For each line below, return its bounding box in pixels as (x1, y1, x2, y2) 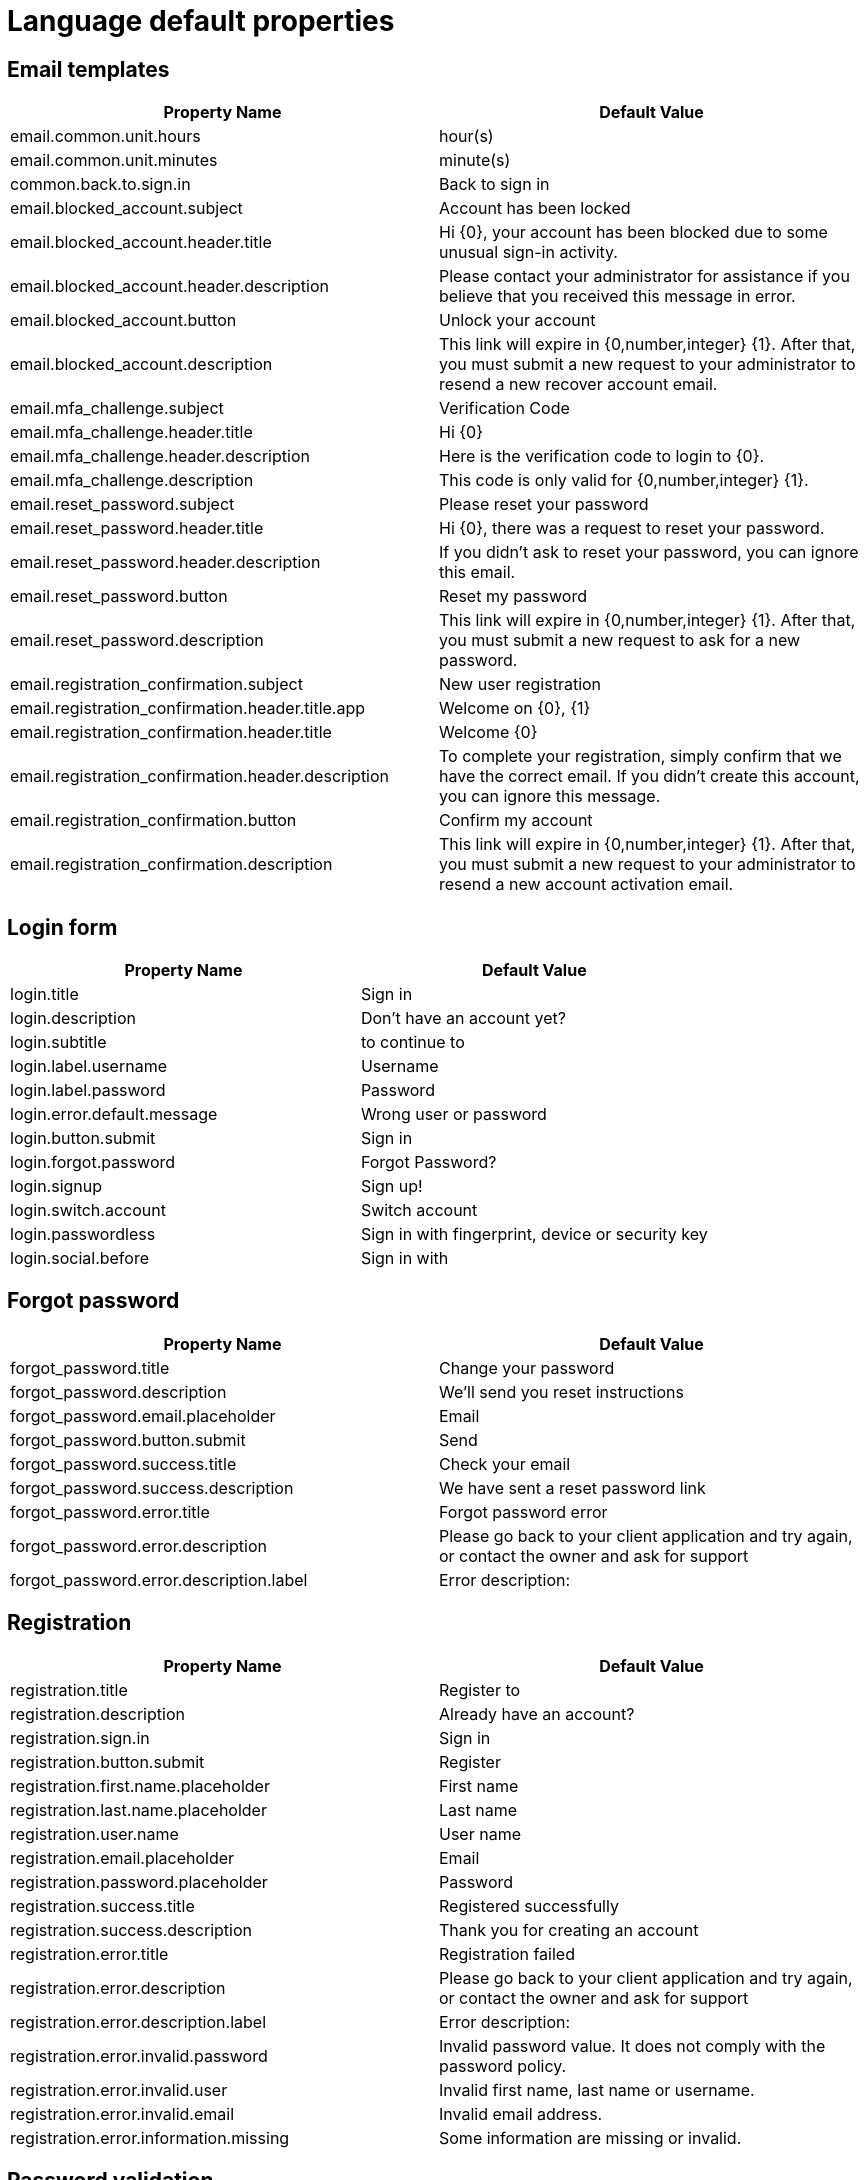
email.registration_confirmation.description (10, 854, 333, 875)
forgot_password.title (10, 1357, 170, 1378)
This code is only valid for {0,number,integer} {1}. (439, 470, 809, 491)
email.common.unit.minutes (10, 150, 218, 171)
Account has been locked (439, 198, 631, 219)
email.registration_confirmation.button (10, 810, 297, 831)
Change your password (439, 1357, 615, 1378)
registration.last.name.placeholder (10, 1799, 267, 1820)
